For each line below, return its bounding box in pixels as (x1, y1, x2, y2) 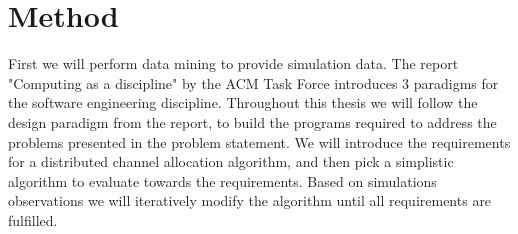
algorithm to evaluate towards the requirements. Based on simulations (8, 170, 437, 191)
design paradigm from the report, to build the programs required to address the (8, 111, 497, 132)
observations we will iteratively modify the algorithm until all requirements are (8, 190, 492, 211)
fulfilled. (8, 209, 58, 230)
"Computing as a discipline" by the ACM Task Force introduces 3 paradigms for (8, 72, 499, 93)
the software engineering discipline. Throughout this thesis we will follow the (8, 92, 478, 113)
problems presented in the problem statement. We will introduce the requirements (8, 131, 511, 152)
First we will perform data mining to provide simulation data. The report (8, 53, 459, 74)
